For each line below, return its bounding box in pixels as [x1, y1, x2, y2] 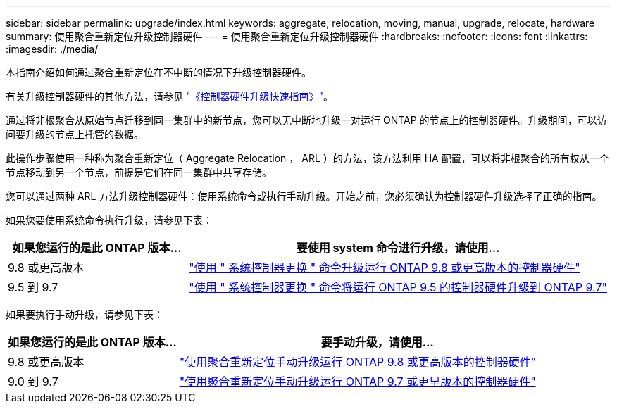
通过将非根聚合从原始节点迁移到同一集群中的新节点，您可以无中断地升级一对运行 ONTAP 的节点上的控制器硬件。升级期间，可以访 [6, 114, 607, 126]
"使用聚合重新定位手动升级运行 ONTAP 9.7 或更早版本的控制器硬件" [179, 375, 536, 389]
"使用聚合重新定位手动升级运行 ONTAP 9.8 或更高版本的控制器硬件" [179, 355, 537, 369]
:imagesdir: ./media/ [6, 43, 99, 55]
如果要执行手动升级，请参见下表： [6, 308, 163, 320]
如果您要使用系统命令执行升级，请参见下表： [6, 214, 213, 226]
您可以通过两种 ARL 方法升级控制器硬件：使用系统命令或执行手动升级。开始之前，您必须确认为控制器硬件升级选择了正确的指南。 [6, 190, 602, 202]
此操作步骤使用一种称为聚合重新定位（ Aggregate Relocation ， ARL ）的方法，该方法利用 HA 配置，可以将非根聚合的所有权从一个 [6, 152, 609, 164]
